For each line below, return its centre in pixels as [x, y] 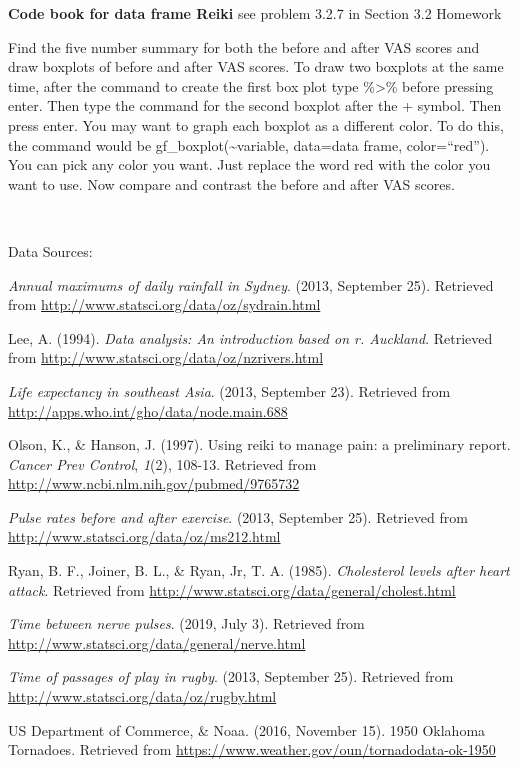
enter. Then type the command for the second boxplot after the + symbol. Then [255, 105]
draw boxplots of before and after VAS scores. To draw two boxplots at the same [256, 66]
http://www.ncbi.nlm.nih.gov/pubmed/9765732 [154, 483]
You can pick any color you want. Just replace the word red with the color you [249, 164]
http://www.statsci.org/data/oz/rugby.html [142, 696]
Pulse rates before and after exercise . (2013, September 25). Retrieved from [238, 516]
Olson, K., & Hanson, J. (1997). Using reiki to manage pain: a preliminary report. [259, 444]
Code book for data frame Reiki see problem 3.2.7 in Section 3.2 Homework [255, 13]
